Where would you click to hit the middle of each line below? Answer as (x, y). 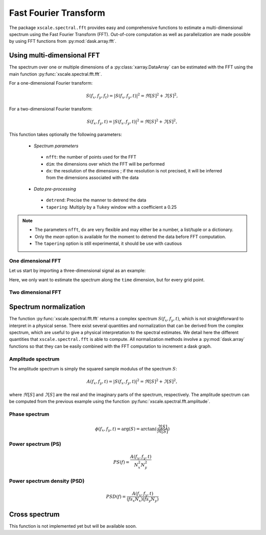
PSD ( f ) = (116, 497)
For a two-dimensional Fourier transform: (51, 109)
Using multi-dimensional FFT (55, 55)
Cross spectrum (34, 514)
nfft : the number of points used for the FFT (91, 157)
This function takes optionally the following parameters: (66, 134)
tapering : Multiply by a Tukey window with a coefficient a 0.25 (111, 207)
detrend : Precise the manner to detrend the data (96, 200)
